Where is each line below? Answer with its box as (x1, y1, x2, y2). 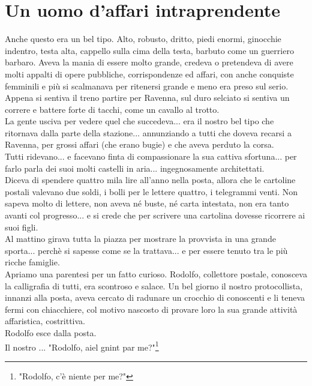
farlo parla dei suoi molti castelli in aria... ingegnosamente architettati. (5, 161, 265, 174)
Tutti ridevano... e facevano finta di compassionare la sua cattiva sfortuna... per (5, 150, 297, 163)
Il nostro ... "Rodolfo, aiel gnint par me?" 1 (5, 339, 159, 353)
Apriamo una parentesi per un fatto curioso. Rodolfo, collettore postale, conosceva (5, 268, 307, 280)
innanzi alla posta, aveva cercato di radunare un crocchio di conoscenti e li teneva (5, 291, 305, 304)
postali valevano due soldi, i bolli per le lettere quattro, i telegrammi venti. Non (5, 185, 298, 198)
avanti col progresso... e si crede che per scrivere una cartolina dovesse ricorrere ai (5, 209, 305, 222)
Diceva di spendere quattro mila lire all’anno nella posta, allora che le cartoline (5, 173, 296, 186)
